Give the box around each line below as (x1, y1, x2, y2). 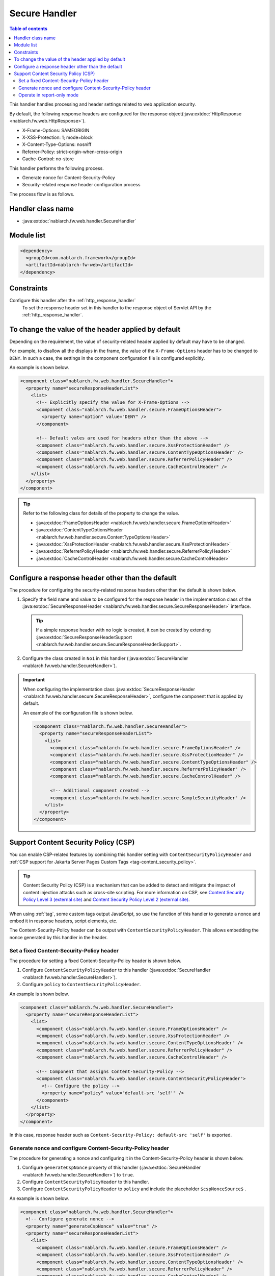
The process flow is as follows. (9, 191, 75, 197)
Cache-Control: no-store (22, 156, 74, 162)
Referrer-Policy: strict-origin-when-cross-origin (22, 149, 122, 155)
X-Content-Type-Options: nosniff (22, 141, 92, 148)
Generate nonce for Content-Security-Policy (22, 174, 116, 181)
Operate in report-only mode (18, 92, 79, 98)
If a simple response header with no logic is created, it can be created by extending (36, 627, 211, 633)
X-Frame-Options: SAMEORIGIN (22, 127, 90, 133)
